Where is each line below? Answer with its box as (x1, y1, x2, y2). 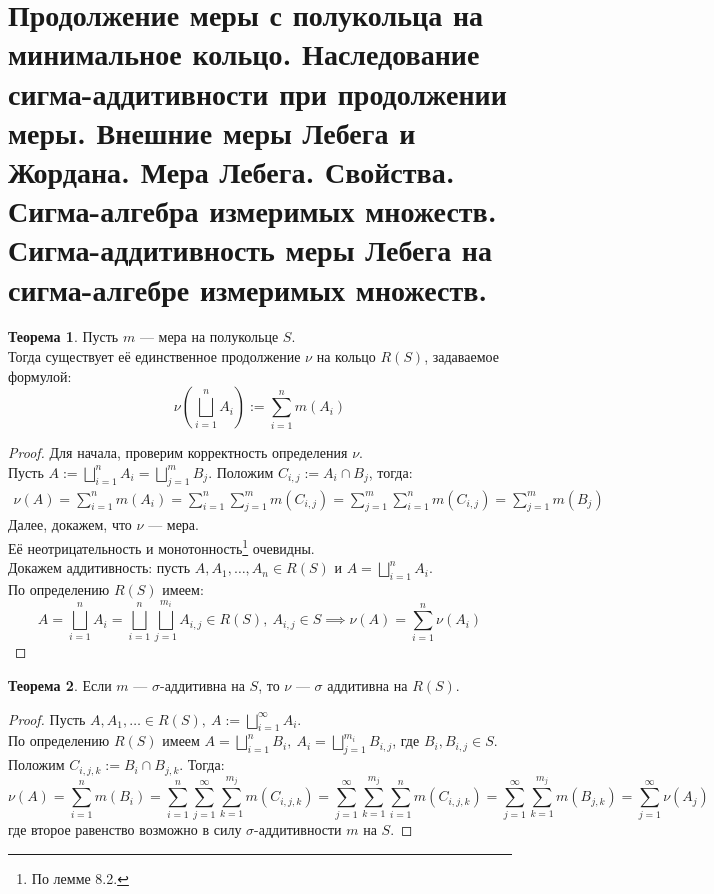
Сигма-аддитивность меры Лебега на (8, 229, 493, 270)
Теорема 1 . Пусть (8, 326, 119, 347)
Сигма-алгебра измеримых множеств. (8, 190, 497, 231)
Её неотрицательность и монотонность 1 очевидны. (8, 535, 315, 558)
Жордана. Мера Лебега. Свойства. (8, 150, 455, 191)
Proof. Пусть (8, 708, 86, 729)
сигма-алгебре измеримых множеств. (8, 268, 488, 309)
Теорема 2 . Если (8, 675, 112, 696)
